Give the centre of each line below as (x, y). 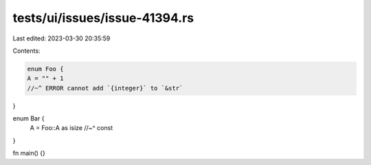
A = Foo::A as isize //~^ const (71, 128)
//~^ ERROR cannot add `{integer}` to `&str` (105, 88)
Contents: (26, 51)
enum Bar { (29, 118)
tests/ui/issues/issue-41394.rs (103, 18)
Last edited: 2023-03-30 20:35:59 (61, 38)
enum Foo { (45, 69)
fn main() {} (29, 153)
